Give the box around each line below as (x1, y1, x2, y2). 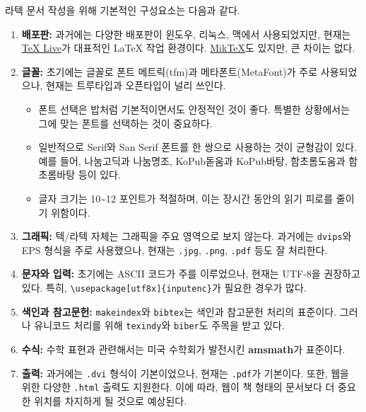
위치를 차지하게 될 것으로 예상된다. (34, 393, 187, 408)
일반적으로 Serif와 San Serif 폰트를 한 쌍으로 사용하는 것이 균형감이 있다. (38, 139, 357, 154)
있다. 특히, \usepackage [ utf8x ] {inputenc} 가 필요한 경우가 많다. (21, 280, 307, 295)
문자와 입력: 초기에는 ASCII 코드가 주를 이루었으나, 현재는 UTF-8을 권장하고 (21, 266, 360, 281)
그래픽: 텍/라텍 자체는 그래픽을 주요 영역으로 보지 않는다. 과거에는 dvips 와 (21, 229, 352, 244)
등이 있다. (78, 167, 121, 182)
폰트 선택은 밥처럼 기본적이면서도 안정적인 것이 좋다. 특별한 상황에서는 (38, 101, 350, 116)
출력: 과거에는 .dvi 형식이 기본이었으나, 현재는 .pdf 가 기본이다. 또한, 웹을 (21, 365, 349, 380)
